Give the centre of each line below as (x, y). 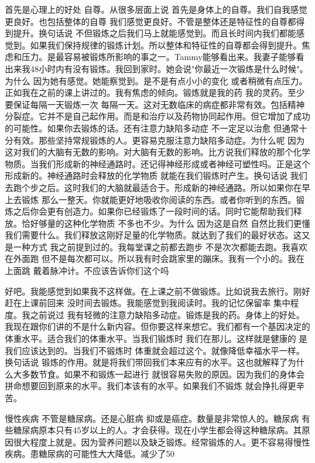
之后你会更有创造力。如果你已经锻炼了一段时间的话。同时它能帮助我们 (153, 211)
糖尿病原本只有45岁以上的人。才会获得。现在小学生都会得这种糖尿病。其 (157, 430)
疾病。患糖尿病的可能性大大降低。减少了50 (90, 454)
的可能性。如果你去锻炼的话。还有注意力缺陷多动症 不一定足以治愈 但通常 (152, 128)
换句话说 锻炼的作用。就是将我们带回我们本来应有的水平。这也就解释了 (146, 362)
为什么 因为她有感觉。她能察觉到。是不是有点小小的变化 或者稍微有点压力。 (156, 80)
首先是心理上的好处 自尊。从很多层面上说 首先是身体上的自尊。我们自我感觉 (156, 9)
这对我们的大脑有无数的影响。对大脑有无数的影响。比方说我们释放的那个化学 (157, 152)
